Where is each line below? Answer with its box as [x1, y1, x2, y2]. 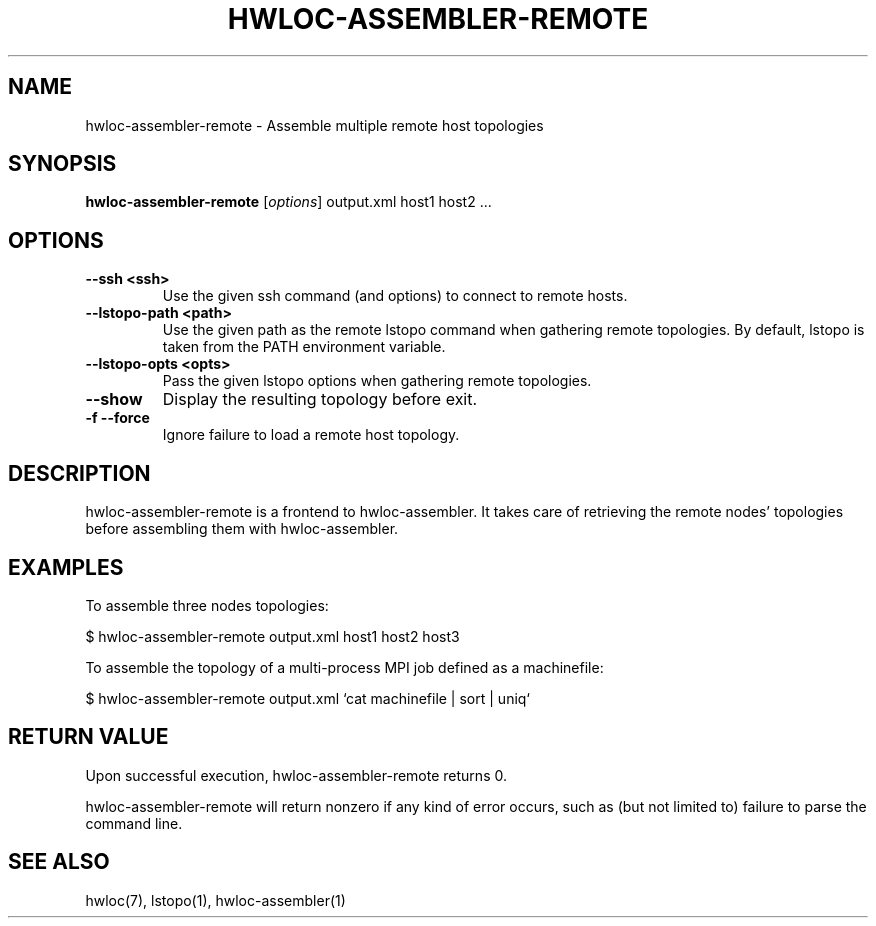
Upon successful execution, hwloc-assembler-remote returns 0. [85, 766, 507, 784]
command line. [85, 814, 183, 832]
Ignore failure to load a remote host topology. [162, 426, 460, 444]
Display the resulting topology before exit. [162, 389, 478, 410]
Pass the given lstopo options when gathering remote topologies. [162, 372, 592, 390]
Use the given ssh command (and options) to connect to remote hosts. [162, 287, 628, 305]
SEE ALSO [8, 849, 110, 875]
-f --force [85, 409, 150, 427]
